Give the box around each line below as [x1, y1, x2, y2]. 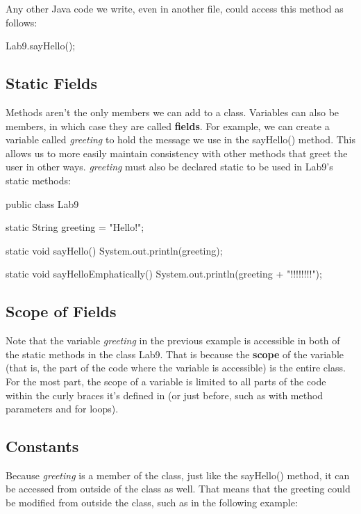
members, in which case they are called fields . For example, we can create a [6, 118, 330, 133]
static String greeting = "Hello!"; [6, 220, 144, 234]
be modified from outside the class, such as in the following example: [6, 495, 298, 510]
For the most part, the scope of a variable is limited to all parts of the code [6, 374, 326, 388]
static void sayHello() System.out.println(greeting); [6, 243, 223, 257]
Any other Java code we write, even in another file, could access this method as [6, 1, 344, 15]
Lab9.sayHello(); [6, 38, 76, 53]
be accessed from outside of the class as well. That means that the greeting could [6, 481, 351, 496]
